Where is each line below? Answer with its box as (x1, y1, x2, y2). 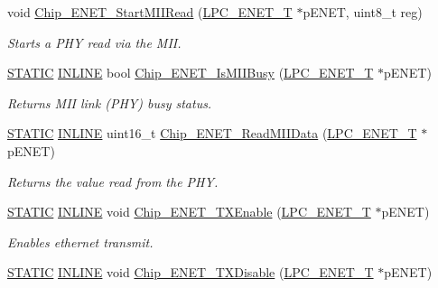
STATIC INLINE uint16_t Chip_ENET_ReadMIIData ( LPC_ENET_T (7, 124, 417, 143)
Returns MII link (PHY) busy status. (7, 93, 212, 112)
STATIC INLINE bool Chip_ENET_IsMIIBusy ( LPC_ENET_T (7, 63, 374, 82)
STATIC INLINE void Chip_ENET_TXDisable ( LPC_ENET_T (7, 263, 374, 282)
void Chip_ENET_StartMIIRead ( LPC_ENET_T (7, 3, 293, 21)
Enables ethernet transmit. (7, 232, 154, 251)
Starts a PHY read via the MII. (7, 33, 182, 51)
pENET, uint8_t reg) (303, 3, 423, 21)
